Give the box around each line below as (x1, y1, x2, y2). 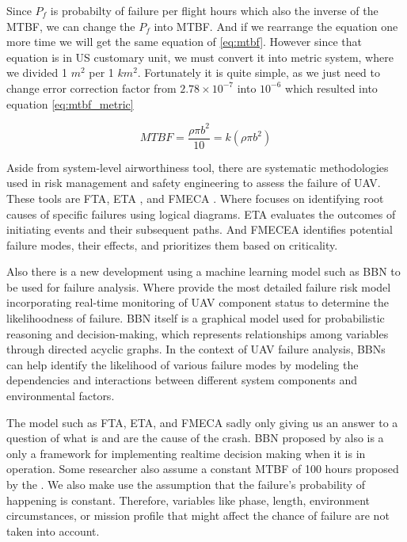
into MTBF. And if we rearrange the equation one (154, 17, 398, 34)
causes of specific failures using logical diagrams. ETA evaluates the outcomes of (6, 205, 396, 222)
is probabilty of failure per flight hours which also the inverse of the (50, 2, 378, 18)
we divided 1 (6, 64, 67, 81)
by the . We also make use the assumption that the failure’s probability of (6, 476, 366, 492)
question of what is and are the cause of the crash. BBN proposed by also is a (6, 429, 384, 446)
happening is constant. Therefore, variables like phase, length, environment (6, 491, 370, 508)
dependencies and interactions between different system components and (6, 372, 357, 388)
